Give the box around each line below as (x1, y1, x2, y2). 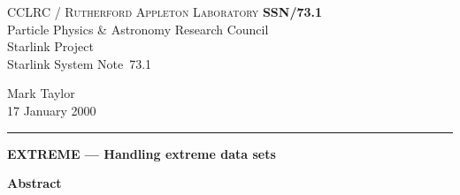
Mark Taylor (7, 84, 75, 102)
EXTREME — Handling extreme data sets (7, 144, 276, 162)
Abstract (7, 174, 62, 192)
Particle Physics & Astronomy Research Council (7, 19, 269, 38)
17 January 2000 (7, 101, 96, 119)
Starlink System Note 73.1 (7, 54, 152, 72)
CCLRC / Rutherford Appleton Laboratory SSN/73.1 (7, 3, 323, 20)
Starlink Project (7, 37, 94, 56)
